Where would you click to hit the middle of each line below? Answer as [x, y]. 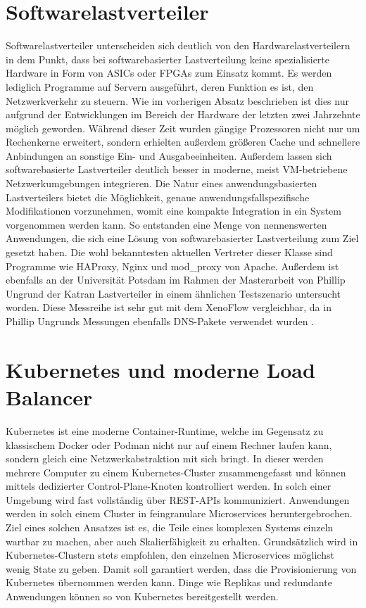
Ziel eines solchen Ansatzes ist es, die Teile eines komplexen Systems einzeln [170, 527]
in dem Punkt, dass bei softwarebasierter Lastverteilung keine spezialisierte [168, 59]
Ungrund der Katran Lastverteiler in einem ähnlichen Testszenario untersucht [173, 293]
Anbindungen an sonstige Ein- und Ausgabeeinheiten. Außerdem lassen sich [169, 155]
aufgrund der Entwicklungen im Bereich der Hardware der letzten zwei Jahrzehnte [183, 114]
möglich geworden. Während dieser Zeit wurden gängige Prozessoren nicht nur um [183, 128]
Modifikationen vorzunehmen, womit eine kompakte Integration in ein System [173, 211]
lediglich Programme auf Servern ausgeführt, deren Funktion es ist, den [160, 86]
